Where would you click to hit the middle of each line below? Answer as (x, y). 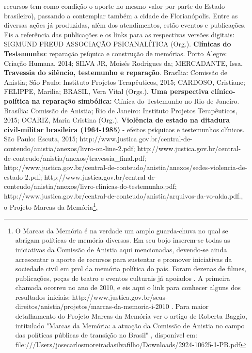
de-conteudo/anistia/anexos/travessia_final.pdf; (75, 158)
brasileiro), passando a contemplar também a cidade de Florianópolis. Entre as (121, 15)
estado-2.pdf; (23, 176)
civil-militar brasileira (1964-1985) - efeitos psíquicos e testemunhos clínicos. (124, 129)
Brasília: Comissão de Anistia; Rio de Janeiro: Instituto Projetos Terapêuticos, (121, 110)
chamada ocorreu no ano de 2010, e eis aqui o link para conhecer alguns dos (128, 287)
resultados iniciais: (43, 297)
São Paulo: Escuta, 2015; (41, 139)
